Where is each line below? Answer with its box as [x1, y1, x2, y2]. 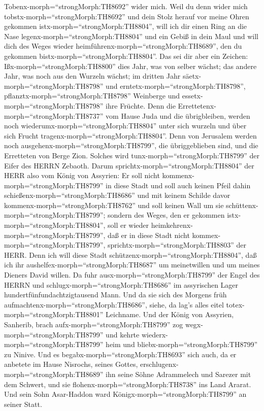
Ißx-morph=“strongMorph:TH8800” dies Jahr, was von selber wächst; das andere [4, 60, 257, 71]
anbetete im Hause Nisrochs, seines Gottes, [4, 359, 138, 369]
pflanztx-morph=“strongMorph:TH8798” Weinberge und [4, 90, 180, 101]
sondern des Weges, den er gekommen [108, 210, 225, 220]
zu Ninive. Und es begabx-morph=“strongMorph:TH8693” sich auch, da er [4, 349, 237, 359]
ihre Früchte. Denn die [106, 100, 176, 111]
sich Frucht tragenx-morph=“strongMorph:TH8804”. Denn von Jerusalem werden [4, 130, 257, 141]
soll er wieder [108, 220, 149, 230]
